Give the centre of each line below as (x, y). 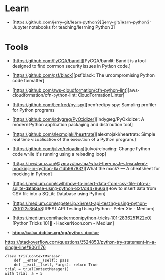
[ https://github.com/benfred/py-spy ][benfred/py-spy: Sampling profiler (84, 105)
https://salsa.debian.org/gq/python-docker (55, 233)
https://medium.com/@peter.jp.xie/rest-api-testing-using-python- (81, 203)
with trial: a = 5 (24, 273)
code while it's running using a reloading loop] (59, 154)
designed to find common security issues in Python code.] (71, 66)
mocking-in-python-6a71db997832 (48, 168)
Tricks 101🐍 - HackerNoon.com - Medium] (72, 223)
